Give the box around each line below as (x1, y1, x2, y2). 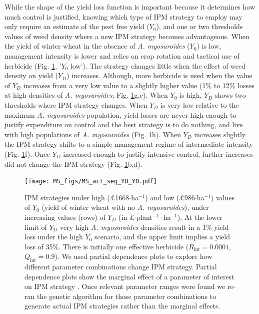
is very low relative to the (160, 99, 239, 110)
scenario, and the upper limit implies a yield (94, 231, 230, 242)
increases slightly (194, 129, 246, 139)
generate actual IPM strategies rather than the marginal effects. (24, 300, 220, 311)
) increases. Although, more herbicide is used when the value (66, 70, 252, 81)
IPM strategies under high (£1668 (24, 192, 129, 202)
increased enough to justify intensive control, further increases (63, 148, 253, 159)
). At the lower (177, 211, 223, 222)
